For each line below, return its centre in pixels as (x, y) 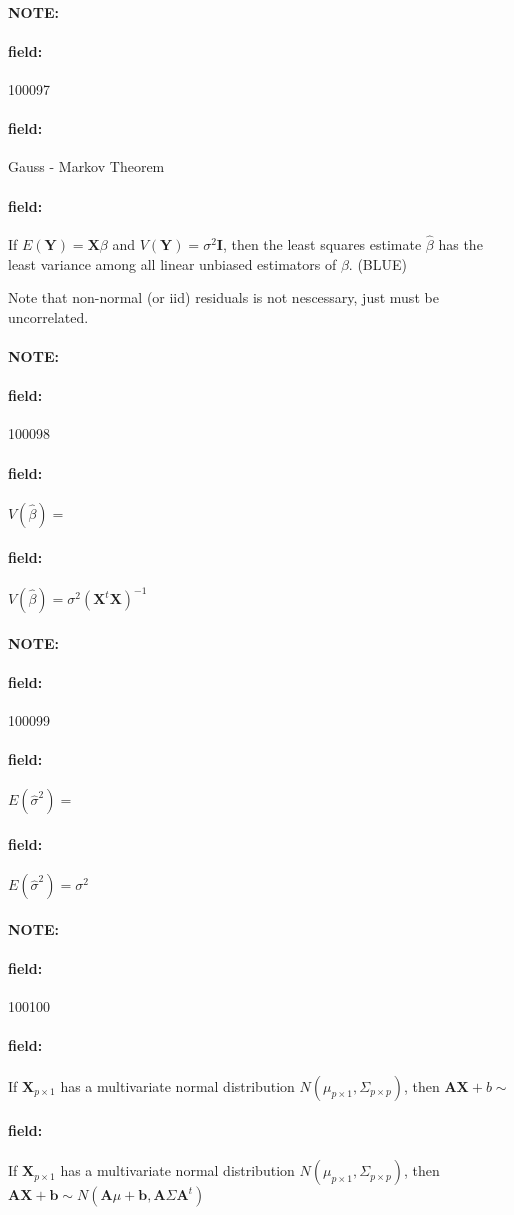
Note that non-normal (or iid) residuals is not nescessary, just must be (223, 297)
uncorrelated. (48, 316)
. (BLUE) (377, 263)
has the (460, 243)
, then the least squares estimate (322, 243)
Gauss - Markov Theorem (86, 166)
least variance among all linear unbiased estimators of (172, 263)
